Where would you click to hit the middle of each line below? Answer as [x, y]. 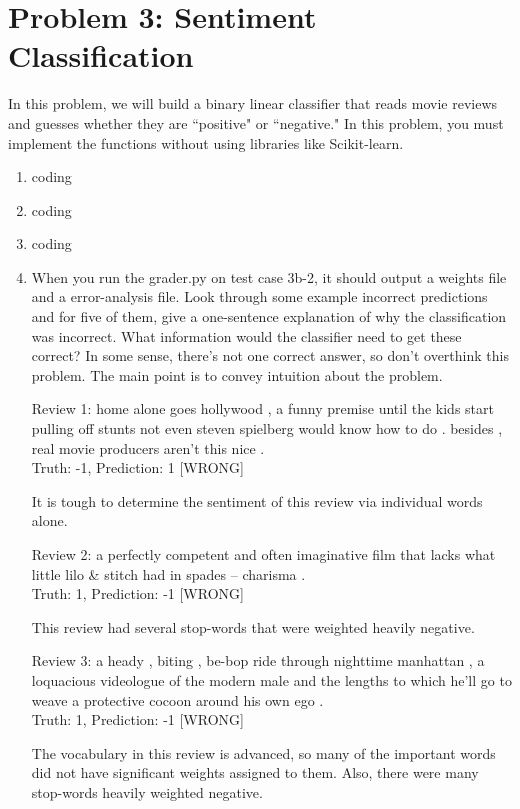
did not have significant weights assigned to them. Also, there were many [255, 772]
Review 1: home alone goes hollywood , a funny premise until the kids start [262, 408]
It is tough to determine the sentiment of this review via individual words [257, 500]
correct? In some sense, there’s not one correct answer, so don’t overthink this [270, 355]
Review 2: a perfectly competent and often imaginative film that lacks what [263, 554]
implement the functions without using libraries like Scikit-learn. [206, 142]
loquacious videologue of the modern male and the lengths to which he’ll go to [271, 679]
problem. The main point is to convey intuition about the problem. [237, 374]
